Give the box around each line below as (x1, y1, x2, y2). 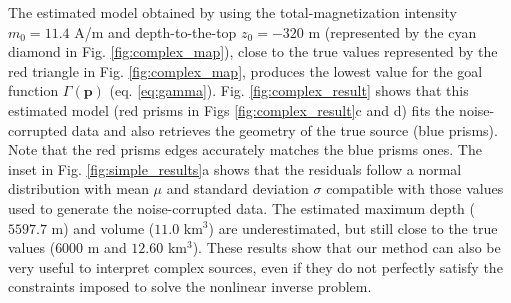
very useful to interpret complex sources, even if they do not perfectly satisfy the (8, 256, 503, 277)
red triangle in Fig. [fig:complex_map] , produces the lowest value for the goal (8, 60, 483, 81)
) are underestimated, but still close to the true (208, 217, 498, 238)
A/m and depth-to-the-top (74, 21, 237, 42)
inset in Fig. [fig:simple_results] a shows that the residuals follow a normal (8, 158, 462, 179)
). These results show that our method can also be (192, 237, 501, 258)
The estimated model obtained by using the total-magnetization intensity (8, 2, 458, 22)
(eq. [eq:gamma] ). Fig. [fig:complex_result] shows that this (109, 80, 469, 101)
